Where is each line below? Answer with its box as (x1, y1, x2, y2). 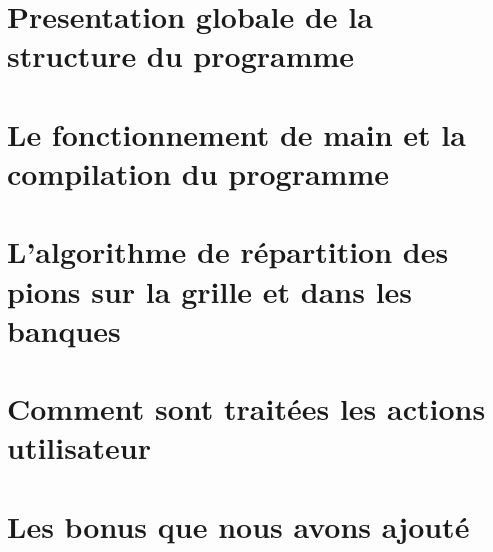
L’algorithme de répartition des (7, 231, 449, 272)
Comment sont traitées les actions (7, 388, 486, 429)
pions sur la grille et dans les (7, 270, 413, 311)
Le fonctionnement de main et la (7, 113, 466, 154)
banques (7, 309, 121, 350)
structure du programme (7, 35, 355, 76)
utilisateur (7, 427, 152, 468)
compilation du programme (7, 152, 390, 193)
